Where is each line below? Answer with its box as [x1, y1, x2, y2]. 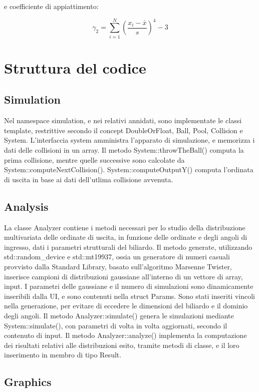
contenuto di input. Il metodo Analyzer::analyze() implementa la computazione [4, 330, 247, 340]
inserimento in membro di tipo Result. [4, 349, 122, 360]
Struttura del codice [4, 57, 146, 78]
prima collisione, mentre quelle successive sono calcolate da [4, 154, 185, 165]
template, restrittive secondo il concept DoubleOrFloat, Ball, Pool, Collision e [4, 125, 243, 135]
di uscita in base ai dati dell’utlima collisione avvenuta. [4, 174, 173, 184]
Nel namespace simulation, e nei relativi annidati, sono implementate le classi [4, 115, 242, 126]
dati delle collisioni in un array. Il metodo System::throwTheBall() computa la [4, 145, 244, 155]
